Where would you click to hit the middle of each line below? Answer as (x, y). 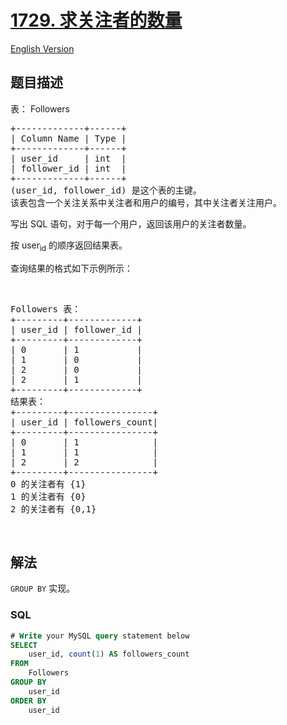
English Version (42, 48)
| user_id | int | (68, 158)
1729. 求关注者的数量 (96, 20)
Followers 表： (46, 309)
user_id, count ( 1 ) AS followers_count (109, 654)
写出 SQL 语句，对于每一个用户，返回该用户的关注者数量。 (131, 223)
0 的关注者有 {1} (48, 484)
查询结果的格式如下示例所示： (71, 268)
